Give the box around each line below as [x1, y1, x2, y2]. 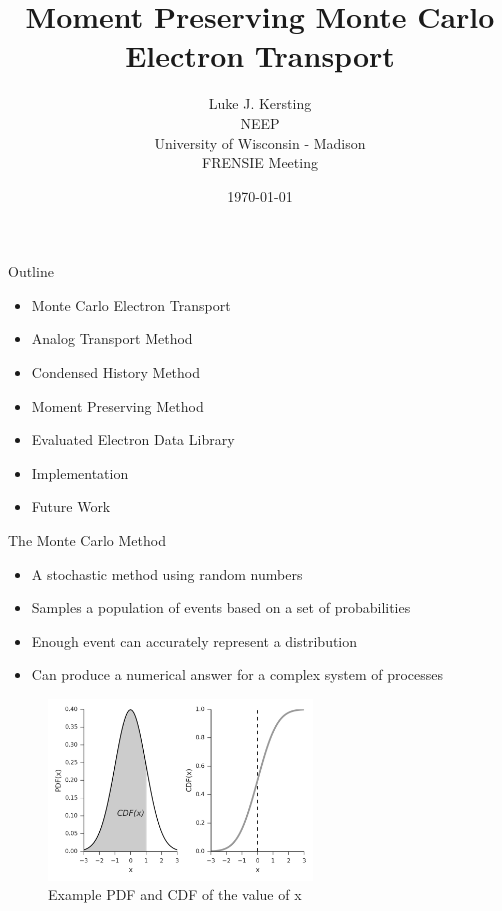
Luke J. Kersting [208, 93, 312, 114]
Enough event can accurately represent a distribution [31, 630, 358, 651]
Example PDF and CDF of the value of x [48, 884, 302, 905]
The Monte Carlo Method [8, 530, 166, 551]
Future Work [31, 496, 111, 517]
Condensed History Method [31, 362, 201, 383]
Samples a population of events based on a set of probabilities [31, 597, 411, 618]
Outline [8, 261, 54, 282]
